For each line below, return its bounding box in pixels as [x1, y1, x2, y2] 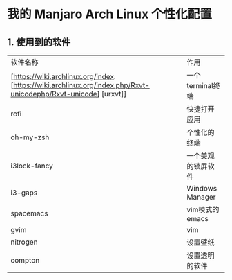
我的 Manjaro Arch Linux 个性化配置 [7, 6, 213, 22]
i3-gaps [10, 188, 38, 198]
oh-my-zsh [10, 132, 50, 142]
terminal [186, 81, 213, 90]
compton [10, 256, 40, 265]
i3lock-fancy [10, 161, 53, 170]
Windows [186, 184, 217, 193]
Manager [186, 192, 216, 202]
